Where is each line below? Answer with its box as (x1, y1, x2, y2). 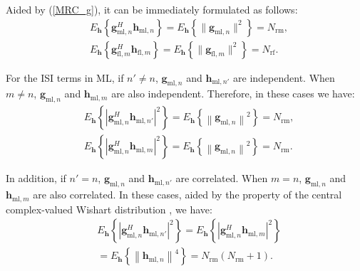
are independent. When (233, 70, 335, 85)
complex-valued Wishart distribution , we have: (6, 201, 212, 216)
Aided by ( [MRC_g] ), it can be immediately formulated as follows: (6, 2, 298, 16)
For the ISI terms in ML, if (6, 70, 124, 85)
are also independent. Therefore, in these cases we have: (111, 86, 355, 101)
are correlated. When (175, 171, 268, 186)
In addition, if (6, 171, 66, 186)
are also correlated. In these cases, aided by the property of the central (33, 187, 342, 202)
